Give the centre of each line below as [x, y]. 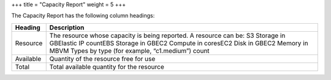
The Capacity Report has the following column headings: [83, 16]
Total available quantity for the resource [107, 67]
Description [67, 27]
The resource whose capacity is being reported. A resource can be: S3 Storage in [167, 35]
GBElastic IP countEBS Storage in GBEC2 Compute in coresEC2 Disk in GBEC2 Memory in [179, 43]
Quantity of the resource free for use [102, 59]
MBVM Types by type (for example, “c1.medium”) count [129, 51]
